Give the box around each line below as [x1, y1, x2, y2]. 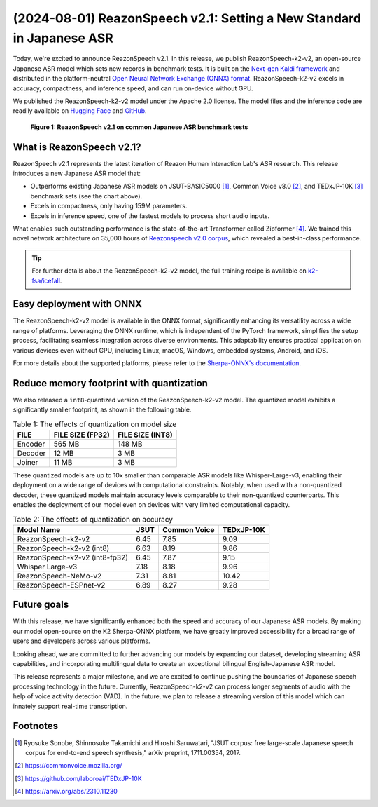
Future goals [13, 599, 69, 611]
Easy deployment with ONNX [13, 298, 143, 310]
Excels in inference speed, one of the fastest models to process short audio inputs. [30, 211, 269, 220]
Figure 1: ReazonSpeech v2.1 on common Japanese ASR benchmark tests [30, 123, 248, 131]
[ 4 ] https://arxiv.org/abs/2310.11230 [15, 787, 118, 796]
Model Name [17, 524, 61, 534]
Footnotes [13, 720, 59, 732]
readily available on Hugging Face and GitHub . [13, 107, 147, 115]
